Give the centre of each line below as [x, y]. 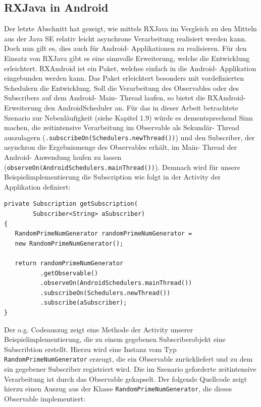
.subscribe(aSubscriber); [84, 303]
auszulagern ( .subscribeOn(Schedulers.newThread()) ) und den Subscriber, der [129, 137]
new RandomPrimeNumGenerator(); [69, 243]
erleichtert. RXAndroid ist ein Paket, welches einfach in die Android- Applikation [130, 68]
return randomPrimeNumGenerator [69, 263]
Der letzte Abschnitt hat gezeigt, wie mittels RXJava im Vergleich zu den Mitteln [130, 28]
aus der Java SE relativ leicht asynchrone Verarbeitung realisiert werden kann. [125, 38]
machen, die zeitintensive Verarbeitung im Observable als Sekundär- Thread [122, 127]
